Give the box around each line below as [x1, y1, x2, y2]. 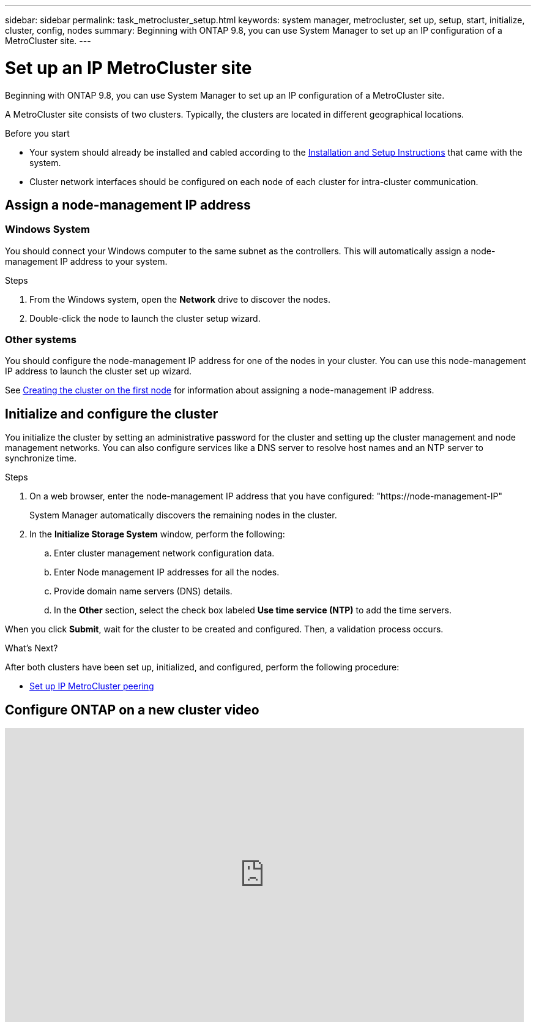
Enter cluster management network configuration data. [54, 548, 275, 559]
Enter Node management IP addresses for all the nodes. [54, 567, 280, 578]
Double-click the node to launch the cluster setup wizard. [29, 313, 261, 324]
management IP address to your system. [5, 256, 168, 267]
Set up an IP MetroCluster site [5, 57, 252, 78]
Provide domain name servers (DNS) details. [54, 586, 233, 597]
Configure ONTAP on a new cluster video [5, 702, 259, 718]
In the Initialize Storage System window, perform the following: [29, 529, 285, 540]
